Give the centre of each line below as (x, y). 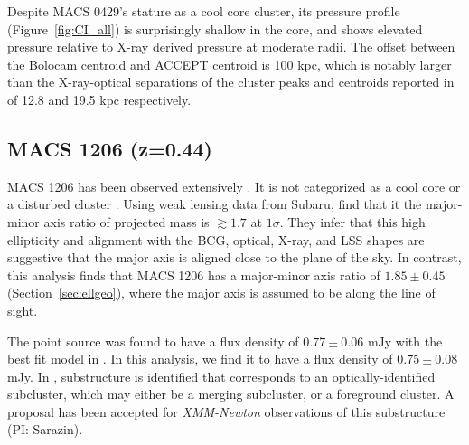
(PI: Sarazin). (45, 429)
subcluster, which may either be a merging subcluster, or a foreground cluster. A (231, 394)
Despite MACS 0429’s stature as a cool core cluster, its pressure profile (204, 11)
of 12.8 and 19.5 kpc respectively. (99, 99)
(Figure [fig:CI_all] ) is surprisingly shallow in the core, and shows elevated (215, 28)
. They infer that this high (352, 221)
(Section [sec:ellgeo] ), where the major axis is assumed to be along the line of (221, 293)
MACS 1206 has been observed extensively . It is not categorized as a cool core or (234, 186)
